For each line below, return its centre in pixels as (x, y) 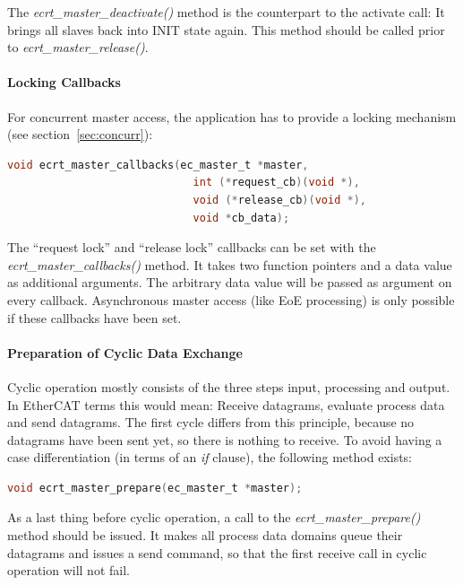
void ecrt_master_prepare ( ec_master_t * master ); (155, 488)
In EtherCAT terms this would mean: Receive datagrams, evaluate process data (226, 404)
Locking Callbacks (64, 82)
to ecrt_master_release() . (78, 47)
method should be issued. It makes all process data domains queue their (205, 535)
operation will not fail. (69, 570)
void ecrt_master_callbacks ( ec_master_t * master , (158, 165)
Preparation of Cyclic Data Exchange (125, 352)
